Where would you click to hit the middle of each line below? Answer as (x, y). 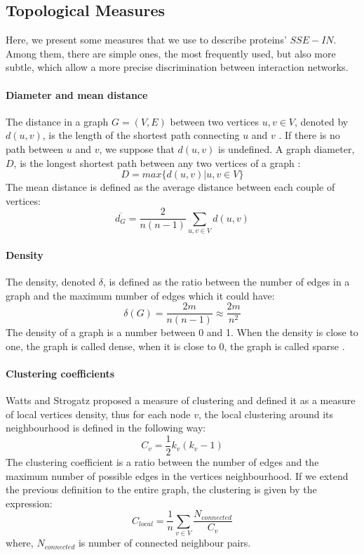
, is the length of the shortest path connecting (141, 135)
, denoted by (322, 121)
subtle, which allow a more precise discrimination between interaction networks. (177, 67)
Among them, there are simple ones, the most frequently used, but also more (171, 53)
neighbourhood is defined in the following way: (106, 428)
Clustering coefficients (60, 373)
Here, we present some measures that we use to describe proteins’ (146, 40)
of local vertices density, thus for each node (98, 414)
